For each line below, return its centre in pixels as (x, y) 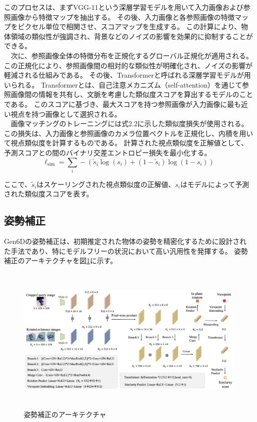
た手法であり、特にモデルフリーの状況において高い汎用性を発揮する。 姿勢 (126, 251)
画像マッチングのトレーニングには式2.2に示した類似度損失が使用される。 (129, 123)
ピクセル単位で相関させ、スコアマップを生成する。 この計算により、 (129, 26)
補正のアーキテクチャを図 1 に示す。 (61, 260)
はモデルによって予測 (214, 184)
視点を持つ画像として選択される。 (66, 114)
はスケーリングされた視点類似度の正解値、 (106, 184)
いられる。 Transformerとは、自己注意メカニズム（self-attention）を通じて (123, 84)
